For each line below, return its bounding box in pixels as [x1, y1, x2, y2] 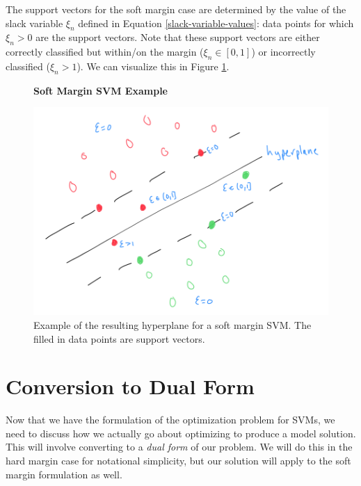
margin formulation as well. [6, 467, 122, 481]
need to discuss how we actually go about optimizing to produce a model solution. [6, 426, 356, 440]
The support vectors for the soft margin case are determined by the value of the [6, 2, 346, 16]
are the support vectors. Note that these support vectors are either [35, 30, 320, 44]
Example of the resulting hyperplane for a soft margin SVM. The [33, 317, 312, 332]
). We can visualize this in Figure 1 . [77, 58, 230, 73]
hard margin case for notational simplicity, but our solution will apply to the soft [6, 453, 351, 468]
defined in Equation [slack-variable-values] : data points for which [78, 15, 354, 30]
